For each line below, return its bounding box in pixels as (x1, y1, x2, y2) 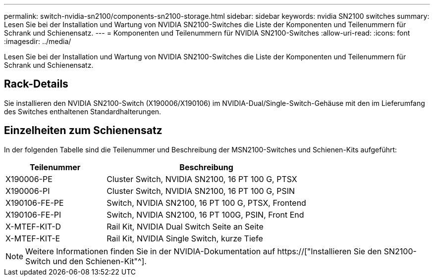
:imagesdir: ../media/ (4, 37, 71, 46)
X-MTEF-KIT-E (5, 233, 60, 243)
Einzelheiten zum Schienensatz (4, 124, 163, 137)
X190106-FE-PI (5, 209, 61, 220)
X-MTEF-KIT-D (5, 221, 61, 232)
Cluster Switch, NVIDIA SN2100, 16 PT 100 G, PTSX (107, 174, 297, 184)
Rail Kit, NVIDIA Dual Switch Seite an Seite (107, 221, 264, 232)
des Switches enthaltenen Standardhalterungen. (4, 107, 162, 116)
